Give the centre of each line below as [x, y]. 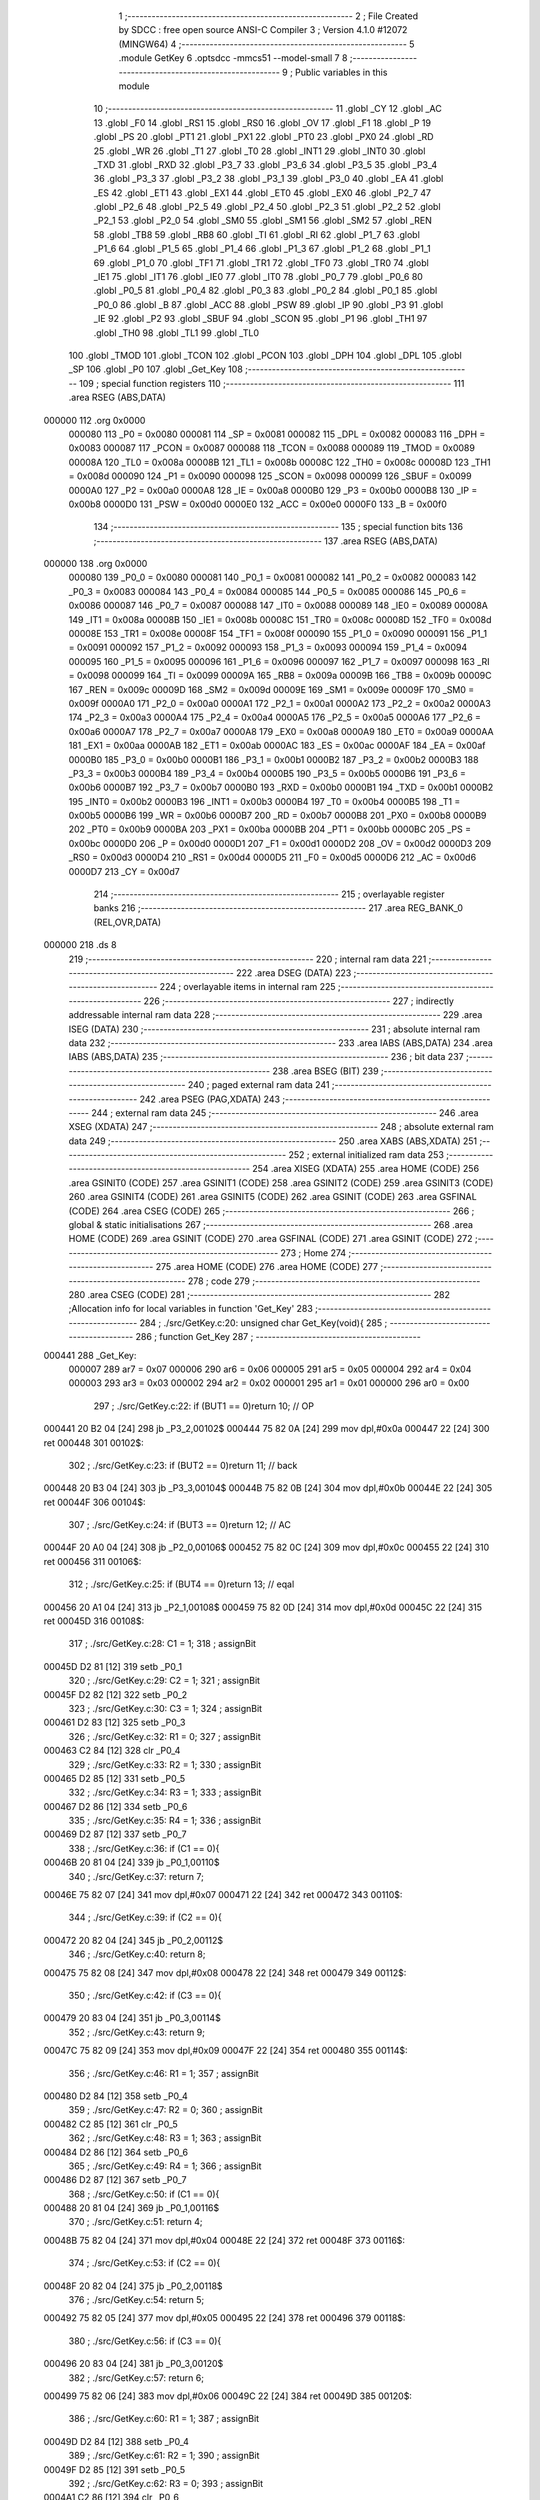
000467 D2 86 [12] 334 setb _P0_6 [115, 1806]
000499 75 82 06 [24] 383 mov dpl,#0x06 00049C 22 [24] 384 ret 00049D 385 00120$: [227, 2396]
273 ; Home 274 [313, 1252]
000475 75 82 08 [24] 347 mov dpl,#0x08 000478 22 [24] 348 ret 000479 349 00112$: [225, 1972]
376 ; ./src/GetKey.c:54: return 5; [136, 2300]
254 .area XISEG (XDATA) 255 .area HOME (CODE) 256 [365, 1169]
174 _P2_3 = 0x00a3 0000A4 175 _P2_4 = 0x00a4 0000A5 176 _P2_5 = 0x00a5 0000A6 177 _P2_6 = [275, 717]
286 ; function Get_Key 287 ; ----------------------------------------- [278, 1337]
